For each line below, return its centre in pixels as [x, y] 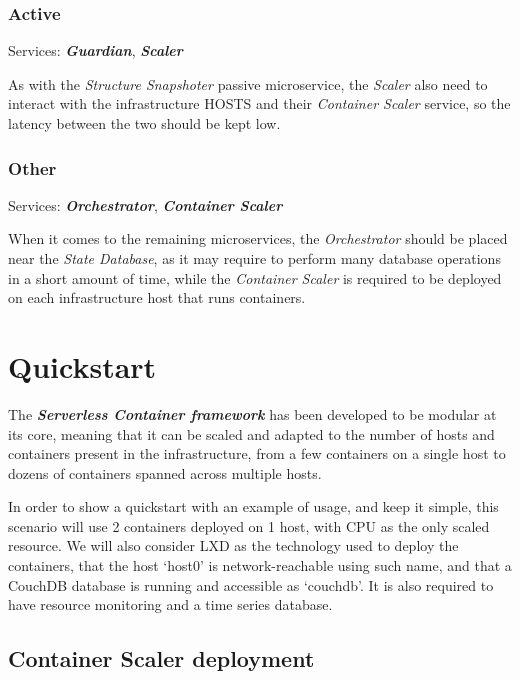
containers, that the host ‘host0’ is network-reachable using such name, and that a [260, 565]
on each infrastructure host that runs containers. [157, 297]
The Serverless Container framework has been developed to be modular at [252, 413]
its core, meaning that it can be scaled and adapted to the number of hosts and [251, 433]
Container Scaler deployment [161, 658]
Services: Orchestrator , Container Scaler [145, 204]
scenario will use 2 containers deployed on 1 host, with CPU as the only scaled [249, 525]
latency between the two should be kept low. [144, 123]
